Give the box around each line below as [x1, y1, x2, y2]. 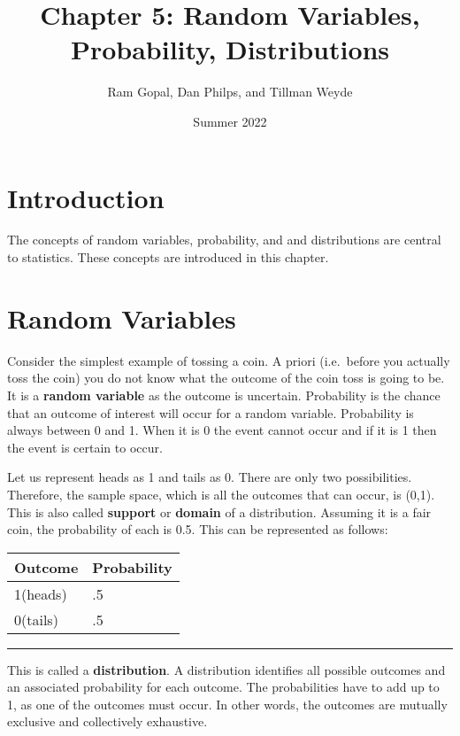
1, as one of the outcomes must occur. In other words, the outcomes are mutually [7, 694, 448, 713]
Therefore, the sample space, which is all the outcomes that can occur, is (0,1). [7, 484, 435, 503]
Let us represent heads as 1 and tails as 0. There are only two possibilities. [7, 468, 412, 486]
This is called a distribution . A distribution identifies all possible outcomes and [7, 660, 446, 678]
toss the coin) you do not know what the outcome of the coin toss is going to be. [7, 368, 445, 387]
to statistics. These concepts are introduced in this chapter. [7, 248, 329, 267]
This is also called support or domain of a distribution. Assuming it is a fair [7, 502, 432, 521]
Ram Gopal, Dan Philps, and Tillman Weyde [107, 82, 353, 101]
